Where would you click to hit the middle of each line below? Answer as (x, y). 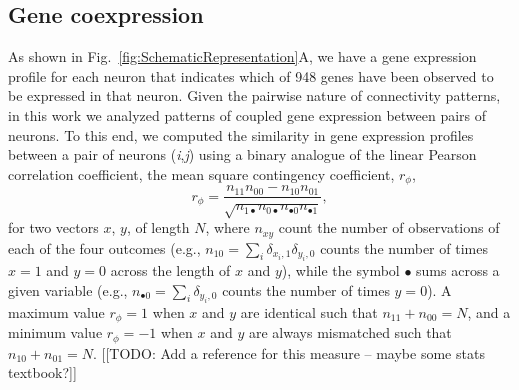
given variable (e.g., (68, 289)
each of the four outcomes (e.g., (104, 247)
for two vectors (53, 227)
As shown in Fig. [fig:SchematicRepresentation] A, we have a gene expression (242, 56)
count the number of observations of (389, 227)
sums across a (458, 269)
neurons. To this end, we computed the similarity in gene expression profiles (241, 134)
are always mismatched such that (350, 332)
